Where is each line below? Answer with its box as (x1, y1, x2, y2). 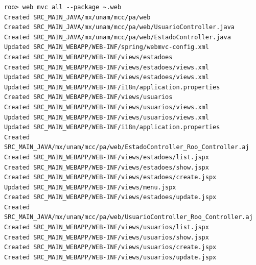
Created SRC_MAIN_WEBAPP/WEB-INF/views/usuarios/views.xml (4, 103, 209, 111)
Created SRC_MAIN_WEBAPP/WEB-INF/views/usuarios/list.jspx (4, 224, 209, 231)
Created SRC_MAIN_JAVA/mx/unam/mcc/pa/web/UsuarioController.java (4, 23, 235, 31)
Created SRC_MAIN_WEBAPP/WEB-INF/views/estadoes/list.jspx (4, 153, 209, 161)
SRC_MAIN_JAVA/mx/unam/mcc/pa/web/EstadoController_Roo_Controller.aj (4, 143, 249, 151)
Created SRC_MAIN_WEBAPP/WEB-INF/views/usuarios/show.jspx (4, 233, 209, 241)
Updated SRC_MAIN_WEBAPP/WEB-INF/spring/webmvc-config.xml (4, 43, 209, 51)
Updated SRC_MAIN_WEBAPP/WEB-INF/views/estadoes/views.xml (4, 74, 209, 81)
